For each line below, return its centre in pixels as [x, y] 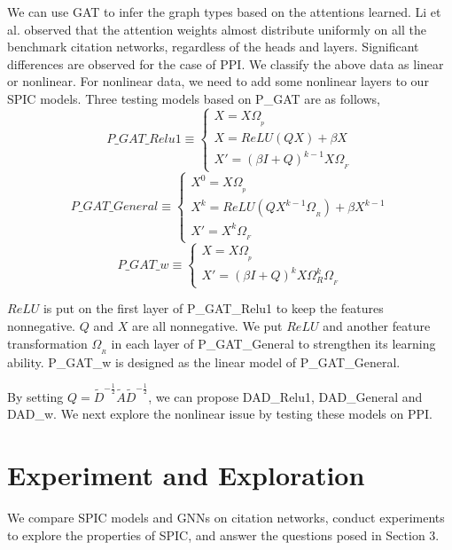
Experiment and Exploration [186, 475]
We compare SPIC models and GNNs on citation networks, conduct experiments [226, 517]
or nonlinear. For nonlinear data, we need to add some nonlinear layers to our [218, 81]
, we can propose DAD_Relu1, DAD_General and [285, 396]
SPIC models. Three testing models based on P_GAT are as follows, [194, 98]
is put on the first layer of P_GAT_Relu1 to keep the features [213, 308]
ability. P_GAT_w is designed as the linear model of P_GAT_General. [204, 361]
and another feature [377, 326]
